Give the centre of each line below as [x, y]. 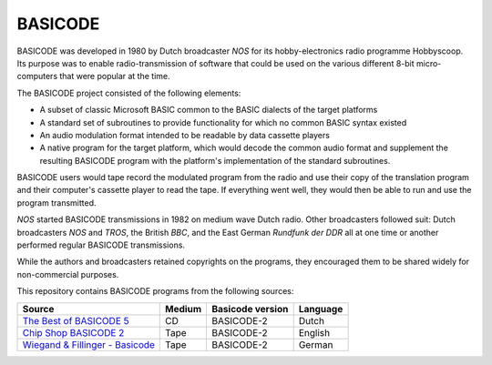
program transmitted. [56, 203]
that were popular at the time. [115, 76]
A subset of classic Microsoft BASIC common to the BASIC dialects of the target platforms [209, 110]
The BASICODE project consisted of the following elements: [129, 93]
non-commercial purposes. [68, 274]
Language [321, 309]
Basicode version [250, 309]
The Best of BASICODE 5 [76, 320]
